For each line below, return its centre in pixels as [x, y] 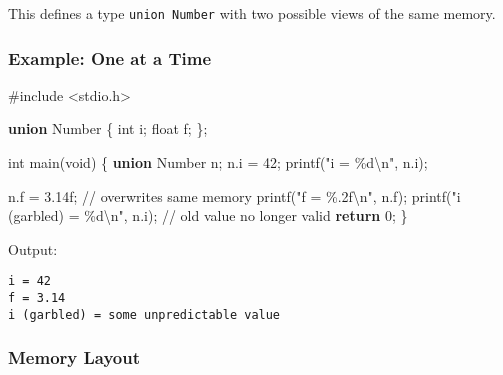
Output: [33, 248]
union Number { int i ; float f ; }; [108, 128]
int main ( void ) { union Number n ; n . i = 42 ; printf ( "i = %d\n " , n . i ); [218, 162]
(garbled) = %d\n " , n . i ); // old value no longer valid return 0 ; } [208, 215]
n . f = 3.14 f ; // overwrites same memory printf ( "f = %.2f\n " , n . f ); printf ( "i [234, 195]
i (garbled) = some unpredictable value [144, 314]
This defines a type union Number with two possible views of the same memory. [252, 13]
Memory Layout [74, 357]
